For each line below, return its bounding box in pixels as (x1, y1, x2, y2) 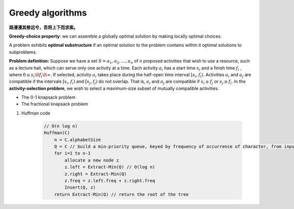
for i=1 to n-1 (54, 150, 91, 156)
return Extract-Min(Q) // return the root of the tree (54, 191, 189, 197)
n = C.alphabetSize (54, 137, 101, 143)
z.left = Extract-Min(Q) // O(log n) (64, 164, 155, 170)
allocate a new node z (64, 157, 120, 163)
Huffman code (21, 110, 50, 116)
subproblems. (9, 49, 37, 55)
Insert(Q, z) (64, 185, 96, 190)
